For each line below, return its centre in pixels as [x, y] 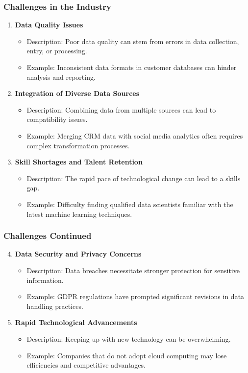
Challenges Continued [48, 236]
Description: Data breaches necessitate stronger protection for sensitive [133, 270]
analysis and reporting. [61, 77]
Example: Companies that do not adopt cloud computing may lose [127, 355]
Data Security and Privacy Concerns [78, 254]
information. [45, 280]
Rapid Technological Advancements [76, 322]
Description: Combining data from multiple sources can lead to [121, 109]
